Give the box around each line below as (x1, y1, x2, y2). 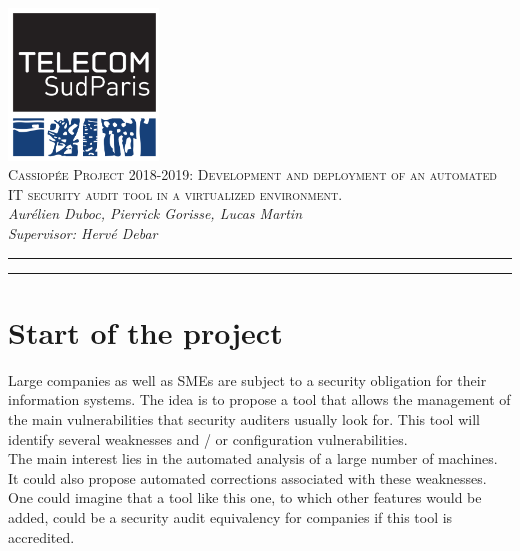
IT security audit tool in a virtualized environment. (8, 183, 343, 204)
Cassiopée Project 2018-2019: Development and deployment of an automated (8, 164, 497, 185)
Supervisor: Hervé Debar (8, 223, 158, 244)
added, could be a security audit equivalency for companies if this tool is (8, 506, 453, 527)
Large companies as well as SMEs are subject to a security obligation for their (8, 369, 487, 390)
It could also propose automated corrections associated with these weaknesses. (8, 467, 487, 488)
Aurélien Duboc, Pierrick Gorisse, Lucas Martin (8, 203, 303, 224)
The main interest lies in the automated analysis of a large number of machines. (8, 448, 498, 469)
